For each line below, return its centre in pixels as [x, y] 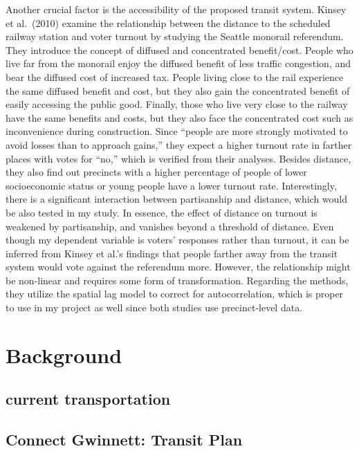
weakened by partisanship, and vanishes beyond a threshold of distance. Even [170, 226]
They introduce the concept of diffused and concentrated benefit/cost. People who [179, 49]
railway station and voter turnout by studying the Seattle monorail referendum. [175, 36]
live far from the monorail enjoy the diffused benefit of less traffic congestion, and [178, 63]
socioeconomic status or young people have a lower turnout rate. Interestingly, [171, 185]
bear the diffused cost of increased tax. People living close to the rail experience [175, 76]
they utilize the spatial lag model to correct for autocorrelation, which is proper [175, 294]
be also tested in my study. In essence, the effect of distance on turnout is [162, 212]
